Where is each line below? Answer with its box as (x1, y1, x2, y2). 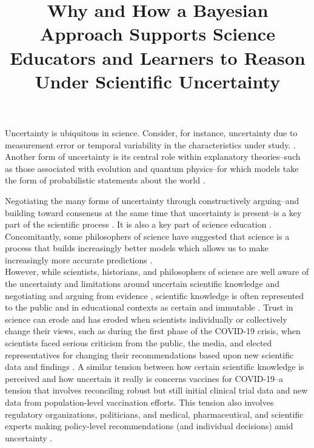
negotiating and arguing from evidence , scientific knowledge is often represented (5, 289, 304, 301)
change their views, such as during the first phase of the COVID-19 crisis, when (5, 324, 301, 337)
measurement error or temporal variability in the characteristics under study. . (5, 138, 296, 151)
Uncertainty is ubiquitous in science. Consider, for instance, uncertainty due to (5, 126, 298, 139)
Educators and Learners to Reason (10, 45, 306, 70)
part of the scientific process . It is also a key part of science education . (5, 218, 272, 231)
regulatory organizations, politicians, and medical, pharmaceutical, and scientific (5, 407, 304, 420)
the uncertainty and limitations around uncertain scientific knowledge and (5, 277, 279, 290)
